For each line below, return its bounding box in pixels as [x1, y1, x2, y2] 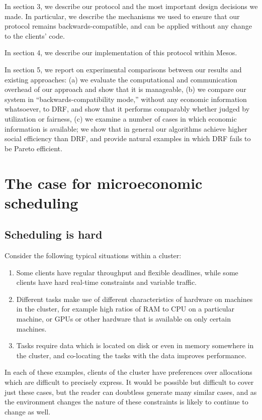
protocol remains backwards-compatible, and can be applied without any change [5, 21, 252, 31]
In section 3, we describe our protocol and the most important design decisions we [5, 1, 258, 11]
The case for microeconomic [5, 172, 203, 193]
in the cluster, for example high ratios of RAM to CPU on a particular [16, 303, 234, 314]
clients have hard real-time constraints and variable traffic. [16, 277, 197, 287]
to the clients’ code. [5, 30, 65, 41]
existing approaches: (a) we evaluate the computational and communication [5, 74, 237, 84]
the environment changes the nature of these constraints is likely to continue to [5, 396, 248, 407]
